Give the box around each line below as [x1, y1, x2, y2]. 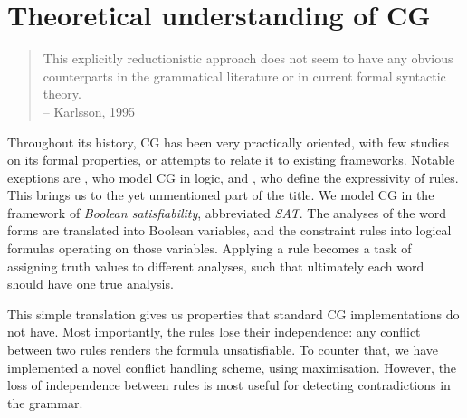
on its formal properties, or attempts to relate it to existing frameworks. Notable [7, 150, 455, 169]
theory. [43, 84, 81, 103]
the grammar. [7, 393, 83, 412]
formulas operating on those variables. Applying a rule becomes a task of [7, 239, 412, 258]
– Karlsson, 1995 [43, 101, 136, 120]
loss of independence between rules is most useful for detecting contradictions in [7, 375, 451, 394]
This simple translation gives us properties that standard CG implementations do [7, 304, 460, 323]
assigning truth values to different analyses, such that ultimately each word [7, 256, 424, 275]
